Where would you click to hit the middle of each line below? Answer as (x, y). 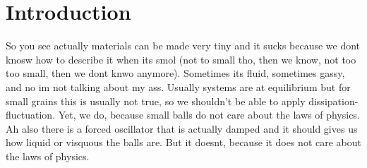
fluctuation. (31, 115)
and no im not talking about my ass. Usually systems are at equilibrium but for (178, 86)
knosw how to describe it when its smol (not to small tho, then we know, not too (181, 59)
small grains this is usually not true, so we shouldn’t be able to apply (156, 101)
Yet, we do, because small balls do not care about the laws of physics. (209, 115)
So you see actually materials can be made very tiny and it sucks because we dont (183, 46)
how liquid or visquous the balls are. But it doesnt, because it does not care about (183, 142)
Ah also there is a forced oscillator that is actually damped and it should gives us (182, 128)
